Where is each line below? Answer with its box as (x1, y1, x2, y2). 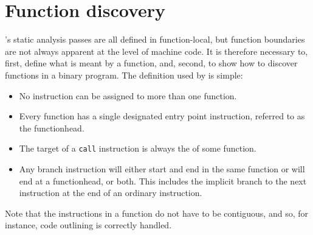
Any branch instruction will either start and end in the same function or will (19, 162, 305, 175)
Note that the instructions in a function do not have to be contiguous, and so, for (5, 206, 308, 219)
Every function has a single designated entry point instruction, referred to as (19, 110, 305, 122)
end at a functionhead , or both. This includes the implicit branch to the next (19, 174, 307, 187)
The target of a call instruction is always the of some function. (19, 142, 256, 155)
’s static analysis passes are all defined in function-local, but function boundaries (5, 33, 305, 46)
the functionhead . (19, 121, 84, 134)
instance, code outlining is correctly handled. (5, 219, 172, 231)
